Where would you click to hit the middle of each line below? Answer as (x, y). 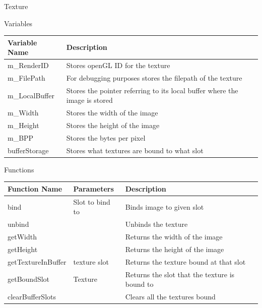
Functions (19, 169)
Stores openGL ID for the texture (118, 65)
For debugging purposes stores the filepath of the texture (154, 77)
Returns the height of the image (175, 249)
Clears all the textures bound (170, 297)
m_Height (23, 125)
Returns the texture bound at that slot (185, 261)
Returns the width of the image (174, 237)
